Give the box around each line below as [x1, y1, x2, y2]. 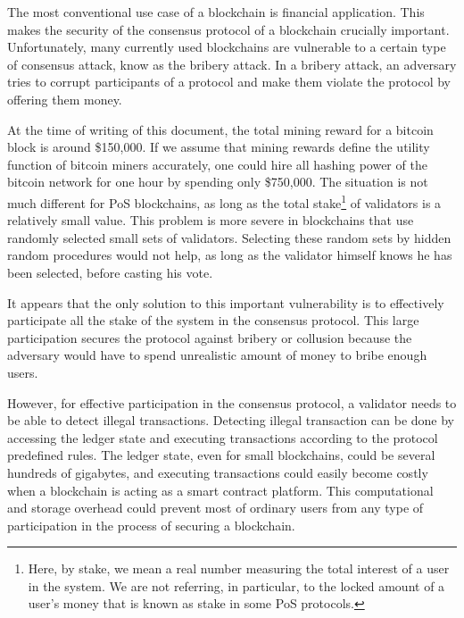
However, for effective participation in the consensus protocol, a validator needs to [7, 393, 457, 412]
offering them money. [7, 89, 122, 108]
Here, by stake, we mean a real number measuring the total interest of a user [28, 559, 450, 578]
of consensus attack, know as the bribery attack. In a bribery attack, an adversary [7, 54, 457, 73]
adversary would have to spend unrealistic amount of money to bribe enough [7, 346, 427, 364]
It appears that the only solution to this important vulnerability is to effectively [7, 293, 444, 312]
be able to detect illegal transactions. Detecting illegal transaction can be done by [7, 411, 454, 430]
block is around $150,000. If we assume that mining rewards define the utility [7, 138, 430, 156]
